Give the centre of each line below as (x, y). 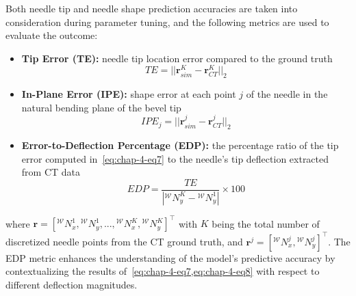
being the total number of (266, 223)
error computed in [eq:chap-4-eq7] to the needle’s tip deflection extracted (175, 158)
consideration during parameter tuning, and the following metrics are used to (167, 22)
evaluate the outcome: (52, 35)
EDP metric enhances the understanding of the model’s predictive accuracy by (170, 257)
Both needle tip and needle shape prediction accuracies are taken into (152, 8)
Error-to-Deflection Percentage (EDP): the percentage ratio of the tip (180, 145)
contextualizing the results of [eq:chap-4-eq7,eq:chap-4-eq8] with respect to (163, 271)
